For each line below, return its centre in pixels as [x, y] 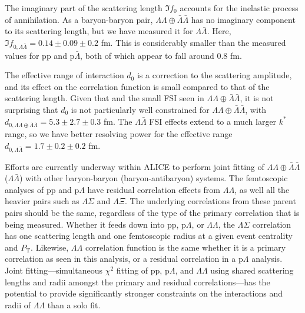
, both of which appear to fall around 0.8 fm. [161, 55]
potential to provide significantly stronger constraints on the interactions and [144, 293]
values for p [26, 55]
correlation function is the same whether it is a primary [185, 247]
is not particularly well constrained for [140, 109]
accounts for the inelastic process [239, 8]
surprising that [32, 109]
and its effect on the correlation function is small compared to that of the [137, 86]
